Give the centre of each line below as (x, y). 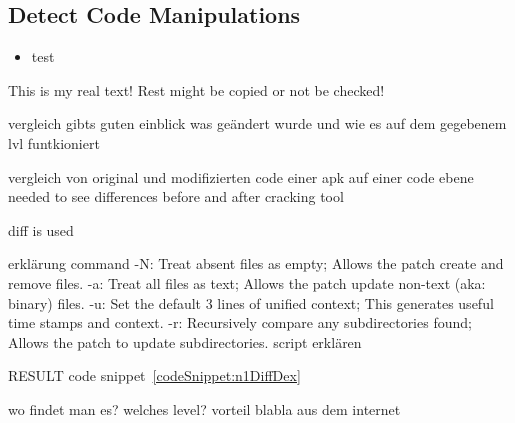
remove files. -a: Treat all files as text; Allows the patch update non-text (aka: (247, 282)
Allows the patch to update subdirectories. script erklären (185, 341)
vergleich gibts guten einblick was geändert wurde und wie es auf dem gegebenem (257, 123)
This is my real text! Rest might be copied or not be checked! (196, 89)
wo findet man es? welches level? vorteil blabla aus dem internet (204, 408)
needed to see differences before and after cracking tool (176, 196)
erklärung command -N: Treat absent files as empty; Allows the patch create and (256, 263)
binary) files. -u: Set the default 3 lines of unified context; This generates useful (251, 302)
